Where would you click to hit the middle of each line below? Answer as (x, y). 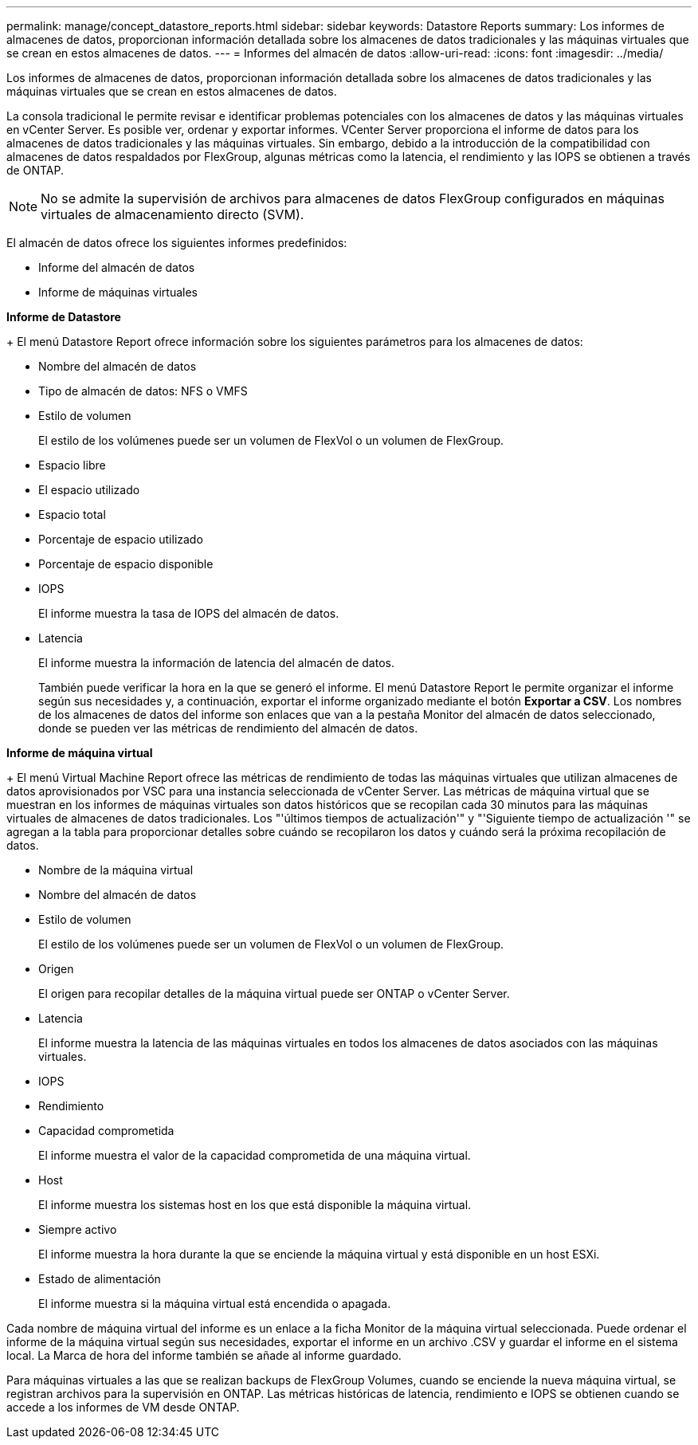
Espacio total (72, 514)
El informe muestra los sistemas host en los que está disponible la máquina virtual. (255, 1205)
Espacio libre (72, 465)
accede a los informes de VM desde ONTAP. (123, 1407)
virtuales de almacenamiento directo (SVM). (173, 214)
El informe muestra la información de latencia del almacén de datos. (216, 663)
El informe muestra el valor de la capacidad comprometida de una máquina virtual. (255, 1155)
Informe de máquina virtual (80, 753)
